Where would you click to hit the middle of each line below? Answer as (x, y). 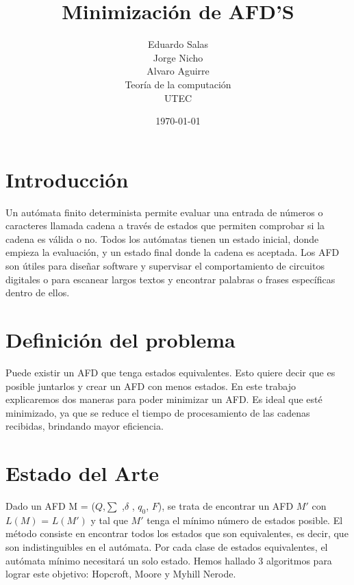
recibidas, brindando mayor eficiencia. (85, 426)
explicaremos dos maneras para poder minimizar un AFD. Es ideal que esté (164, 399)
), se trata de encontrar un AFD (226, 506)
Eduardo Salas (178, 44)
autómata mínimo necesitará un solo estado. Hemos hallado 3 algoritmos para (169, 560)
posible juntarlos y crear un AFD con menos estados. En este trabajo (151, 386)
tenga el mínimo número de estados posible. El (245, 520)
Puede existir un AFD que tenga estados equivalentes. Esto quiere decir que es (170, 372)
